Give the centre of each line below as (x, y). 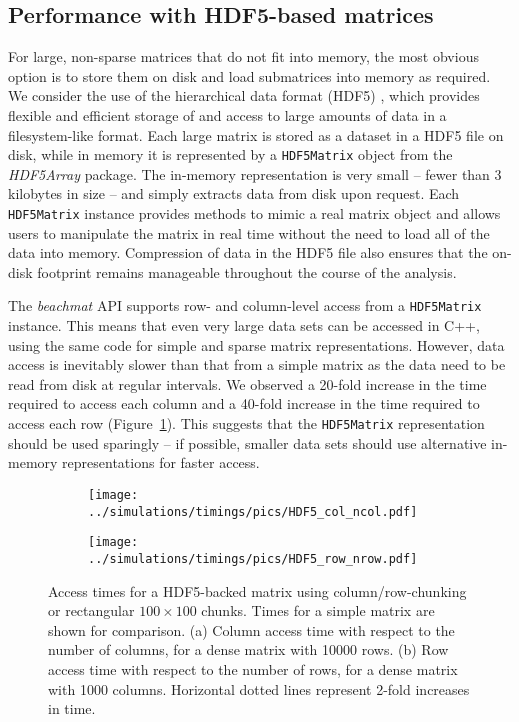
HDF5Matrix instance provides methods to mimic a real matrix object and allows (254, 213)
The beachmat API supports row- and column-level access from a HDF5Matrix (245, 305)
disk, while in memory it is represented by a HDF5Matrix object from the (230, 154)
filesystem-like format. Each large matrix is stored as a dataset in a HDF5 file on (256, 134)
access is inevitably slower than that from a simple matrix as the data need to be (257, 364)
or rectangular (91, 610)
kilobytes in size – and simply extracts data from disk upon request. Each (234, 193)
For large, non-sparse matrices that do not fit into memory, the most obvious (243, 56)
